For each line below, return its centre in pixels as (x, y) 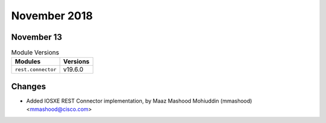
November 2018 (52, 16)
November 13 (37, 37)
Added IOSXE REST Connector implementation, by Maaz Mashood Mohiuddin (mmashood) (139, 101)
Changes (29, 87)
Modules (28, 61)
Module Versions (35, 52)
